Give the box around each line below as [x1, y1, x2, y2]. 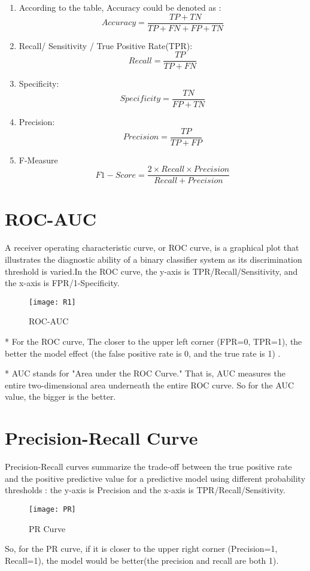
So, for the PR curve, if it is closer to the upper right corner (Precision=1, [5, 542, 278, 555]
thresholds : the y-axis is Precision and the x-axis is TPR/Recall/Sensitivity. [5, 484, 285, 496]
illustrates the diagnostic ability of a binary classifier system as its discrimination [5, 253, 302, 265]
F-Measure [19, 153, 58, 166]
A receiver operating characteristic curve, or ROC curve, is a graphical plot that [5, 241, 299, 254]
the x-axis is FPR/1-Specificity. [5, 277, 120, 289]
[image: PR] [29, 505, 76, 514]
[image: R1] [29, 297, 76, 306]
